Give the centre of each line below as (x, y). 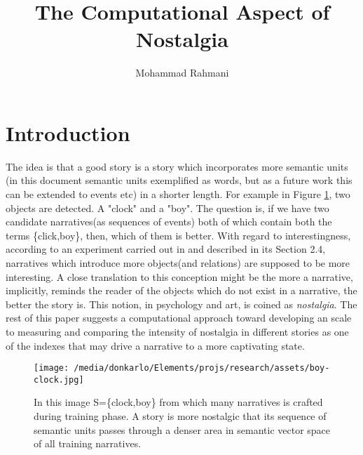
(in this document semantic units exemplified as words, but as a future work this (179, 180)
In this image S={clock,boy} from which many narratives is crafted (178, 402)
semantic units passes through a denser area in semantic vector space (182, 429)
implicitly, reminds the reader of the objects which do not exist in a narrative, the (181, 290)
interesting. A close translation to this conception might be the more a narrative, (179, 276)
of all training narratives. (88, 443)
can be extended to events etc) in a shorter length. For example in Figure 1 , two (178, 194)
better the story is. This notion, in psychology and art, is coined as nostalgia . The (181, 304)
